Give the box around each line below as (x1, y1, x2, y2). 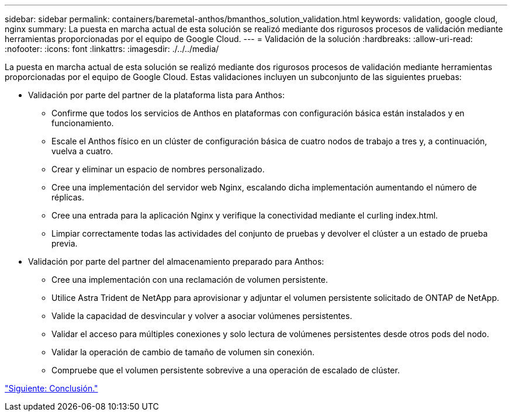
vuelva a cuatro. (51, 146, 113, 156)
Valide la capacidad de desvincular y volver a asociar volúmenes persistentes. (51, 311, 352, 321)
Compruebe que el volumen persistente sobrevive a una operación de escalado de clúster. (51, 365, 400, 375)
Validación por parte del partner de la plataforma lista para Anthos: (28, 90, 285, 100)
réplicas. (51, 192, 84, 202)
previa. (51, 238, 78, 248)
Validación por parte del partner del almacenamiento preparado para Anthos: (28, 256, 324, 266)
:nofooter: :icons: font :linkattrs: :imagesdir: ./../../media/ (5, 44, 219, 54)
